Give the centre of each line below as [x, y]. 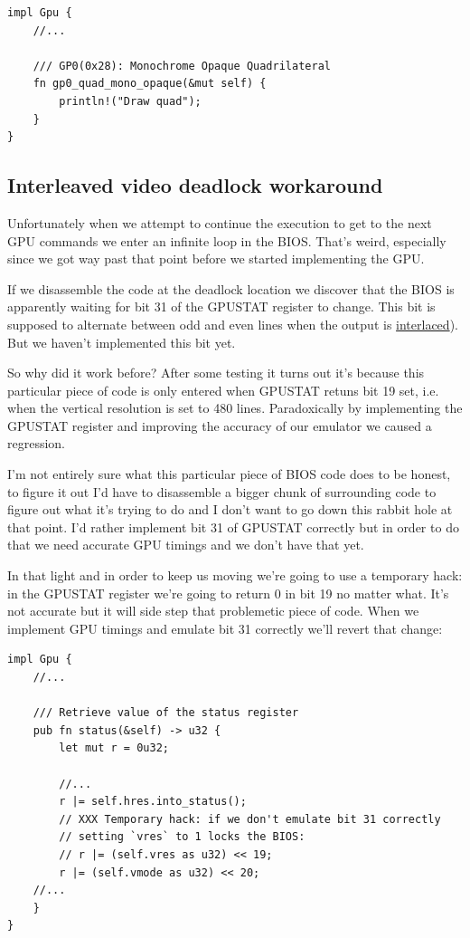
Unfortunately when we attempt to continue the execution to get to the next [220, 222]
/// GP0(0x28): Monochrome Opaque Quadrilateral [182, 66]
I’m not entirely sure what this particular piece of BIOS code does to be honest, [229, 474]
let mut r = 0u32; [114, 748]
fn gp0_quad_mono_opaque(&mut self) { [150, 84]
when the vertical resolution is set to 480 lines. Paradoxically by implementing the [235, 408]
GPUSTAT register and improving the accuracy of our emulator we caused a [220, 425]
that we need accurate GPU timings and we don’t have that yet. [186, 545]
